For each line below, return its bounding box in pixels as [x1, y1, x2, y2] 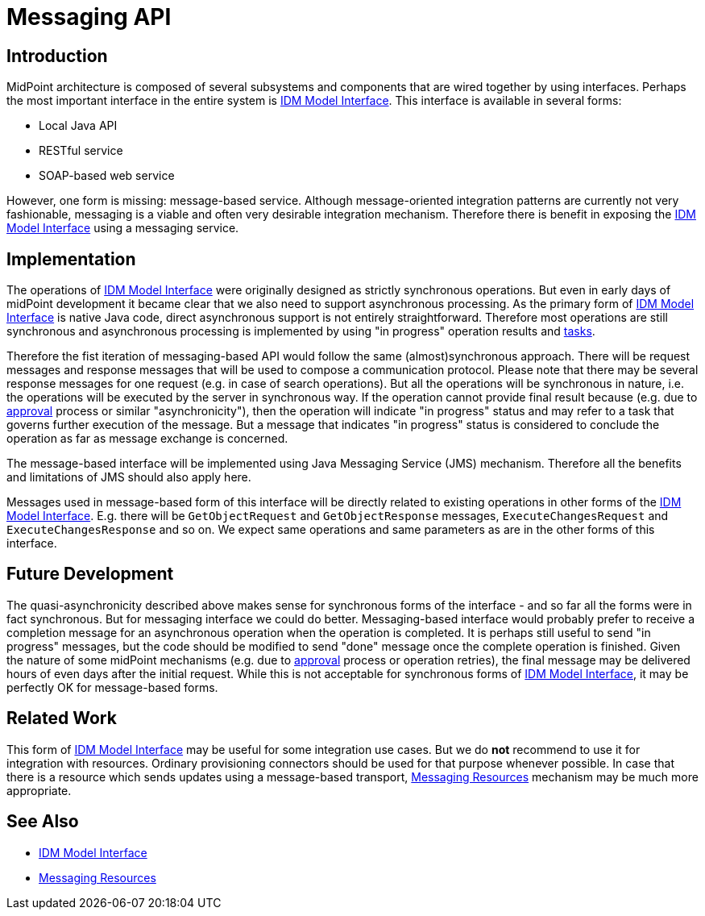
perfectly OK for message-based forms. [6, 680, 218, 694]
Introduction [6, 45, 108, 66]
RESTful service [39, 144, 123, 158]
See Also [6, 811, 79, 832]
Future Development [6, 564, 174, 585]
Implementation [6, 248, 136, 269]
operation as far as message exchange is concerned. [6, 431, 288, 446]
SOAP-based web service [39, 169, 175, 183]
